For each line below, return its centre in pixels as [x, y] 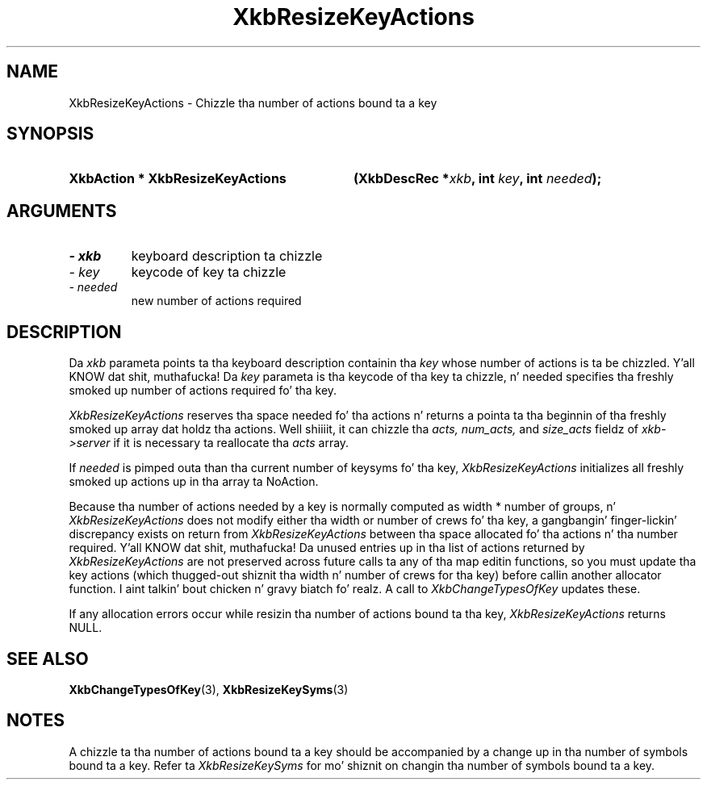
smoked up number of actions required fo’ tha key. [203, 391]
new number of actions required [216, 301]
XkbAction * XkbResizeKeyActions [178, 179]
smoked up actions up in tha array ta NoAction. [194, 482]
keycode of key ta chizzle [209, 272]
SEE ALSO [48, 658]
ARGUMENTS [62, 211]
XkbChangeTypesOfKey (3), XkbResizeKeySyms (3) [209, 689]
